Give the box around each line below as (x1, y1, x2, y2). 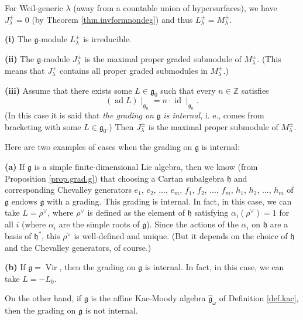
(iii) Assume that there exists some (5, 84, 132, 96)
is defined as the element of (87, 206, 185, 219)
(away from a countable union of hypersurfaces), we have (73, 2, 277, 13)
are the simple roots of (58, 218, 140, 230)
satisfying (194, 206, 229, 219)
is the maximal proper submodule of (148, 120, 278, 132)
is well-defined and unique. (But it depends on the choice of (74, 230, 288, 242)
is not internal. (85, 304, 138, 316)
